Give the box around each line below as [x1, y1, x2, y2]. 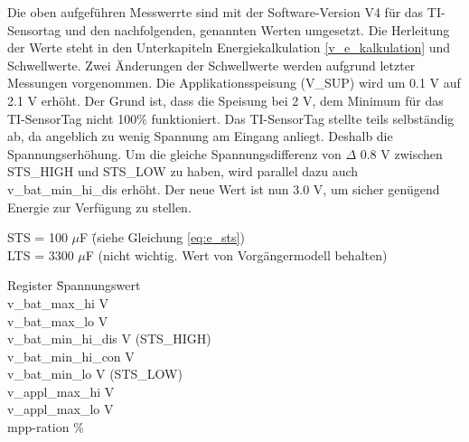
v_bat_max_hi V [7, 293, 109, 312]
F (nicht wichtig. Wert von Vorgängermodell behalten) [85, 245, 388, 264]
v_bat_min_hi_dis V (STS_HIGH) [7, 329, 211, 348]
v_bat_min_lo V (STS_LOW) [7, 364, 183, 383]
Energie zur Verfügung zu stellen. [7, 197, 192, 216]
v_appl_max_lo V [7, 400, 114, 418]
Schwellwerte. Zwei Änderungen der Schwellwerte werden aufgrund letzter [7, 55, 416, 74]
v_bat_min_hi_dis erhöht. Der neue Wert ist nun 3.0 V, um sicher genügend [7, 179, 440, 198]
